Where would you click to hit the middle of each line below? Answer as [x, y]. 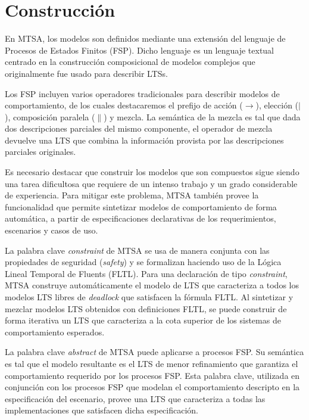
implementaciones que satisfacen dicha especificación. [102, 410]
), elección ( [277, 105]
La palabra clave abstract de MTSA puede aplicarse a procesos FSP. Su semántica [154, 352]
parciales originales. [40, 152]
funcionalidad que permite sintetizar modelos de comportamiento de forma [141, 206]
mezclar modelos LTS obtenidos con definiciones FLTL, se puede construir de [146, 308]
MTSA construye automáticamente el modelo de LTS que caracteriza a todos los [152, 285]
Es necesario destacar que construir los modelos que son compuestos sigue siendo [152, 172]
